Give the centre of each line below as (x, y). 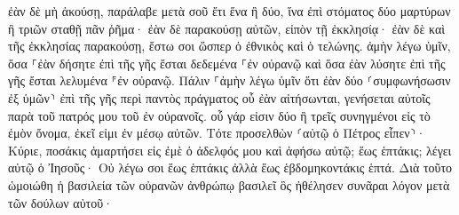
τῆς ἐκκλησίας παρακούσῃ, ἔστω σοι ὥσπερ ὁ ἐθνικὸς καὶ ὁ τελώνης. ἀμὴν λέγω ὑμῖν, (229, 46)
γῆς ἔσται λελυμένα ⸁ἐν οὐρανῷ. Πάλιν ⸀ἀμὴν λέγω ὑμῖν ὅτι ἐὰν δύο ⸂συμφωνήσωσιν (229, 80)
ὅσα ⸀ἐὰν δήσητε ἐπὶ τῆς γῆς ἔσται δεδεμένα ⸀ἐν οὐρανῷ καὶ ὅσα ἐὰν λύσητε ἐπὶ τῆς (227, 63)
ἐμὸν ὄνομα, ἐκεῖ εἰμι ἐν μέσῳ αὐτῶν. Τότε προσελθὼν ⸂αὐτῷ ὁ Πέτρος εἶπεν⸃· (217, 133)
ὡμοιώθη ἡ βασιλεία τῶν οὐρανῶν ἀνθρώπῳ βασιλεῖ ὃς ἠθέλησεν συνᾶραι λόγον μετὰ (229, 184)
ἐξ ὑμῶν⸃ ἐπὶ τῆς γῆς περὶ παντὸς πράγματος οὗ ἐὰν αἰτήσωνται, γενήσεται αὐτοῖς (219, 97)
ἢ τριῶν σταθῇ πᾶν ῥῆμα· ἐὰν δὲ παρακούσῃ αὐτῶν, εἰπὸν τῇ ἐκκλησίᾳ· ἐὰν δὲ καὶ (227, 28)
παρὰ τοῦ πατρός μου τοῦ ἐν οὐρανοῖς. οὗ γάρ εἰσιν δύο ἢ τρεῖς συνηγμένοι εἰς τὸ (219, 115)
